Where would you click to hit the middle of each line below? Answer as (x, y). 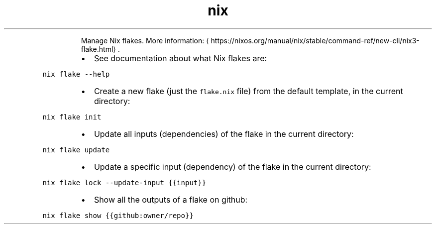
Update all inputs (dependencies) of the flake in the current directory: (224, 134)
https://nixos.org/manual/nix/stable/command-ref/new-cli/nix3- (315, 40)
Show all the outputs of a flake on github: (171, 199)
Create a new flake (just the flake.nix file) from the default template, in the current (248, 91)
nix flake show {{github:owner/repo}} (118, 215)
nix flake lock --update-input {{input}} (124, 182)
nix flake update (76, 150)
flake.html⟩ (98, 49)
